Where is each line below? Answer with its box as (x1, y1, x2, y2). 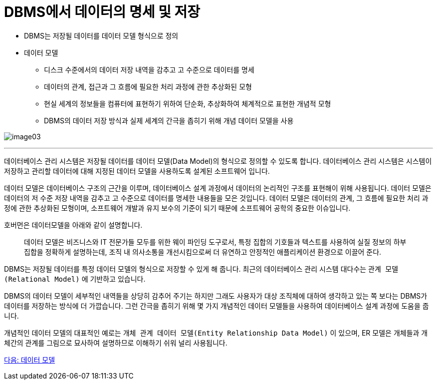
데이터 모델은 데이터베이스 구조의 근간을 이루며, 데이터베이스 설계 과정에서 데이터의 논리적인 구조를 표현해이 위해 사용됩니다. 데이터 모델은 (4, 183, 432, 192)
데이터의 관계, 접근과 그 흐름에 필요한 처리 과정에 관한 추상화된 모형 (44, 82, 252, 91)
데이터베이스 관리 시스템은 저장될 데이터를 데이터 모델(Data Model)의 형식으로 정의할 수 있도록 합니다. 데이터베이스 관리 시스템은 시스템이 (4, 156, 432, 165)
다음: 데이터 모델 (4, 355, 55, 364)
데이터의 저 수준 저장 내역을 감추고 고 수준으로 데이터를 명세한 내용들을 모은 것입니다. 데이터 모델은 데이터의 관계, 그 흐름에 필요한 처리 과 (4, 193, 429, 202)
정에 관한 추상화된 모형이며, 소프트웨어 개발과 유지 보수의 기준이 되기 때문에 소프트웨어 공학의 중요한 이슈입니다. (4, 203, 351, 212)
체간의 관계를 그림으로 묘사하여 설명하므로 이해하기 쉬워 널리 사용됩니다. (4, 338, 227, 347)
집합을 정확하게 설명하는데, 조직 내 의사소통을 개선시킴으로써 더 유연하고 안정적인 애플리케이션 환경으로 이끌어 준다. (24, 247, 382, 256)
